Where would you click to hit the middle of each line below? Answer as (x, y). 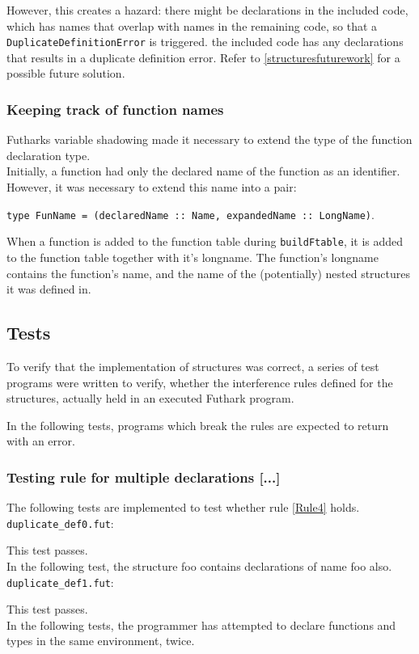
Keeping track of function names (115, 109)
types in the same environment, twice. (101, 641)
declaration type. (49, 155)
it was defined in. (49, 289)
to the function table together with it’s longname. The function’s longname (193, 257)
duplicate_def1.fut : (60, 582)
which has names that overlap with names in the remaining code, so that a (192, 25)
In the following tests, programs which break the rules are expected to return (198, 425)
